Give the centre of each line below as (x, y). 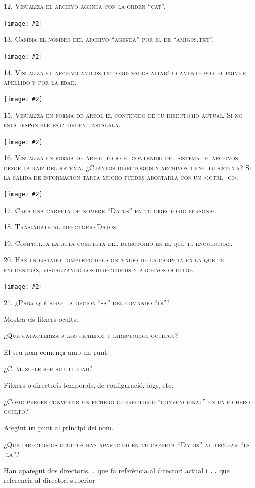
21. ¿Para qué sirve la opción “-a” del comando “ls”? (87, 302)
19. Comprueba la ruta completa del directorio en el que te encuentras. (118, 243)
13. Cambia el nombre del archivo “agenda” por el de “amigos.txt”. (109, 39)
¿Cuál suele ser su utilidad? (48, 368)
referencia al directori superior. (50, 480)
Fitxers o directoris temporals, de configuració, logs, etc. (89, 385)
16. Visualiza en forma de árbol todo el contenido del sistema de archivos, (122, 158)
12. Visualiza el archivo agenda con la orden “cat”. (85, 6)
